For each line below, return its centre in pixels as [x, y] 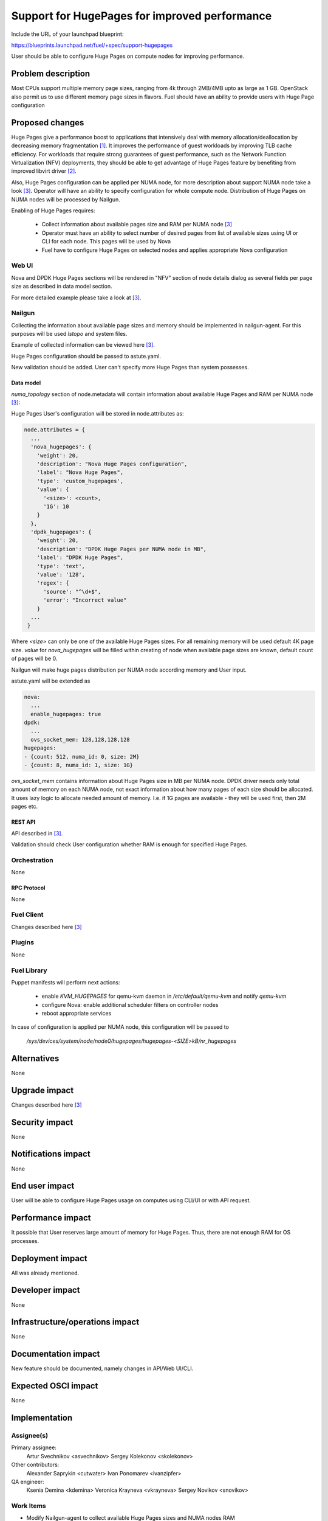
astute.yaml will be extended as [51, 681]
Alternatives [35, 1058]
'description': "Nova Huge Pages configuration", [112, 464]
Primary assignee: [34, 1447]
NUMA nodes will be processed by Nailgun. [66, 199]
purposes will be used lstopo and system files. [69, 334]
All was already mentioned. [45, 1273]
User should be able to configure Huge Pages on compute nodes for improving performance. [128, 56]
